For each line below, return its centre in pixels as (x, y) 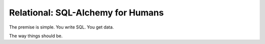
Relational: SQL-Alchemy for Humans (86, 13)
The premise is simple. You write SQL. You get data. (61, 27)
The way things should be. (36, 36)
